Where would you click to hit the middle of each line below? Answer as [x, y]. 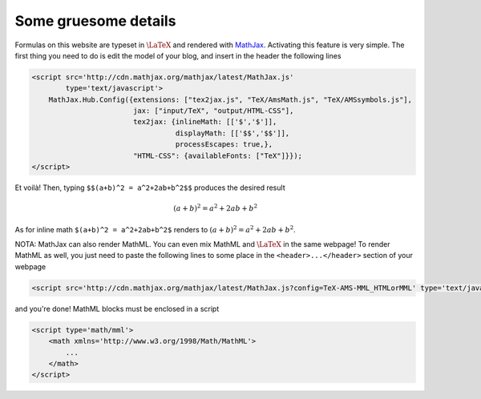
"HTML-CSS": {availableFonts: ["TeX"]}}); [218, 155]
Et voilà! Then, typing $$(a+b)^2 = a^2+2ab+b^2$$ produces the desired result [150, 187]
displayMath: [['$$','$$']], [232, 133]
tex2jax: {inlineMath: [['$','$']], [205, 122]
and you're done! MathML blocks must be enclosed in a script [117, 308]
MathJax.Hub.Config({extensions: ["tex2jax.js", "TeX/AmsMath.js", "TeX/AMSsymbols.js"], [230, 99]
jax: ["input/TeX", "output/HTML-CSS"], [213, 111]
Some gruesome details [95, 21]
